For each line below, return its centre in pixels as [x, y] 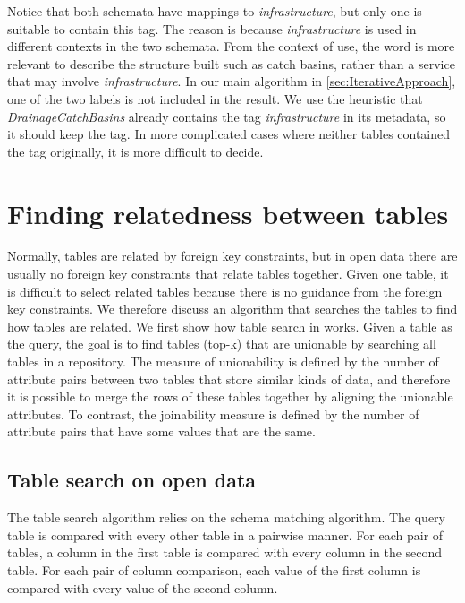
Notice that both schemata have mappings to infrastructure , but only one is [215, 11]
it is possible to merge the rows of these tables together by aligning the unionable [230, 396]
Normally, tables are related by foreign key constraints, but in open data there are [232, 256]
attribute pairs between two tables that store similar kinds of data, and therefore [229, 379]
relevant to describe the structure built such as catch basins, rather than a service [231, 63]
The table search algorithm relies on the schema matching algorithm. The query [226, 517]
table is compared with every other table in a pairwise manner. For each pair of [225, 534]
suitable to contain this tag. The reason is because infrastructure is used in [212, 28]
